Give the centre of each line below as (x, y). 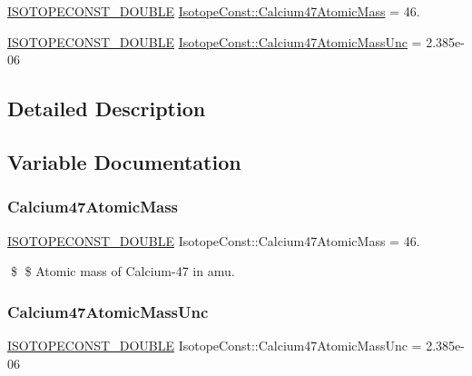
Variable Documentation (124, 161)
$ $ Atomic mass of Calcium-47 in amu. (123, 271)
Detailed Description (107, 109)
